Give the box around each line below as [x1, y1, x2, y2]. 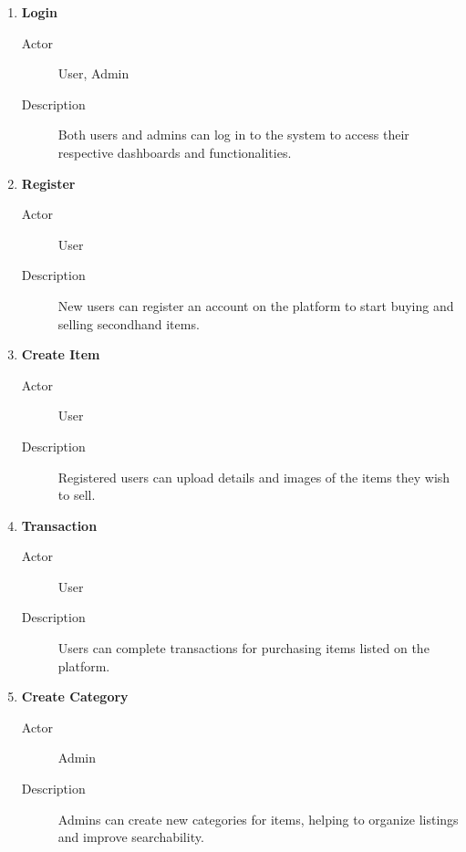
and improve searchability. [57, 827, 204, 847]
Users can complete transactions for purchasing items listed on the [57, 639, 430, 658]
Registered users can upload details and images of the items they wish [57, 467, 450, 486]
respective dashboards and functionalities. [57, 142, 292, 161]
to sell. [57, 485, 96, 504]
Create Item [21, 345, 100, 364]
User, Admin [57, 64, 129, 83]
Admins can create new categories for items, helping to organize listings [57, 809, 459, 828]
